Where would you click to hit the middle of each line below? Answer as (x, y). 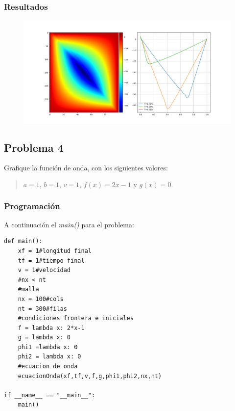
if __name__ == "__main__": (50, 395)
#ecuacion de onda (48, 367)
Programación (32, 206)
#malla (28, 289)
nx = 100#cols (41, 299)
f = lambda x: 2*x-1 (51, 328)
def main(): (23, 241)
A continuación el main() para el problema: (69, 224)
